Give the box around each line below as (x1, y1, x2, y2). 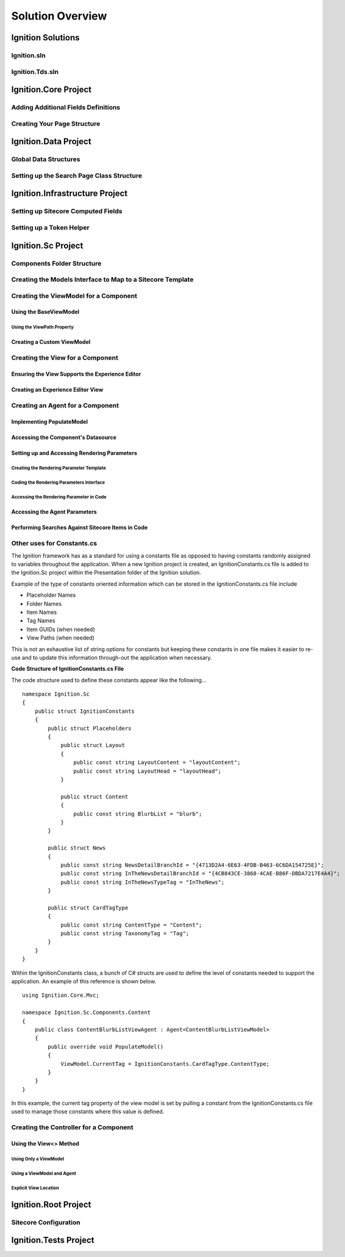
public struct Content (60, 793, 129, 800)
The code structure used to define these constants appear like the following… (11, 676, 207, 683)
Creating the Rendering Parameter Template (11, 465, 106, 472)
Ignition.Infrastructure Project (11, 188, 128, 199)
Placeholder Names (26, 591, 76, 599)
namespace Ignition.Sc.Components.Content (22, 1009, 151, 1016)
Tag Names (26, 617, 55, 624)
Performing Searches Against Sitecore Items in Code (11, 524, 148, 531)
